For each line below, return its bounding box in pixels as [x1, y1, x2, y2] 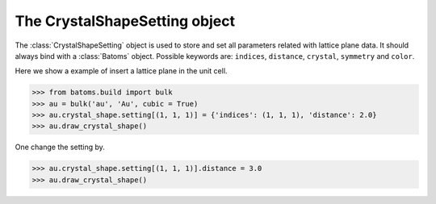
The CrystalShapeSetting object [15, 12, 236, 30]
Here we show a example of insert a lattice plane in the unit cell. [15, 66, 228, 76]
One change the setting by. [15, 142, 105, 152]
